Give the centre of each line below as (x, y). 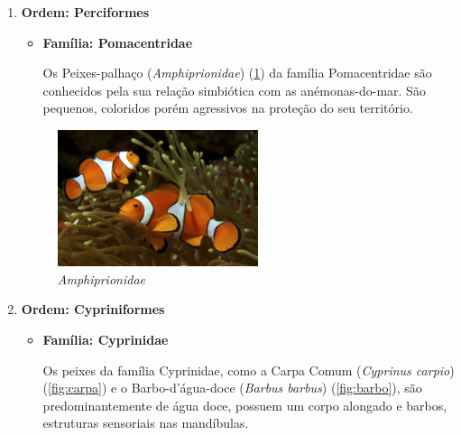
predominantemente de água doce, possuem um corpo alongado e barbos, (245, 405)
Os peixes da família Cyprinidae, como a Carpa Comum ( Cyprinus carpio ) (249, 370)
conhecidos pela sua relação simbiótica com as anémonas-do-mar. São (234, 90)
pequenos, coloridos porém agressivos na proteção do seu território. (228, 108)
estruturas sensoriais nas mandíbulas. (146, 423)
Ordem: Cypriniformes (93, 309)
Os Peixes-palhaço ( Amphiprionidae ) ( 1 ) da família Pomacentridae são (237, 73)
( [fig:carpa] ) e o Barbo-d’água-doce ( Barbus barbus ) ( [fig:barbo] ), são (232, 388)
